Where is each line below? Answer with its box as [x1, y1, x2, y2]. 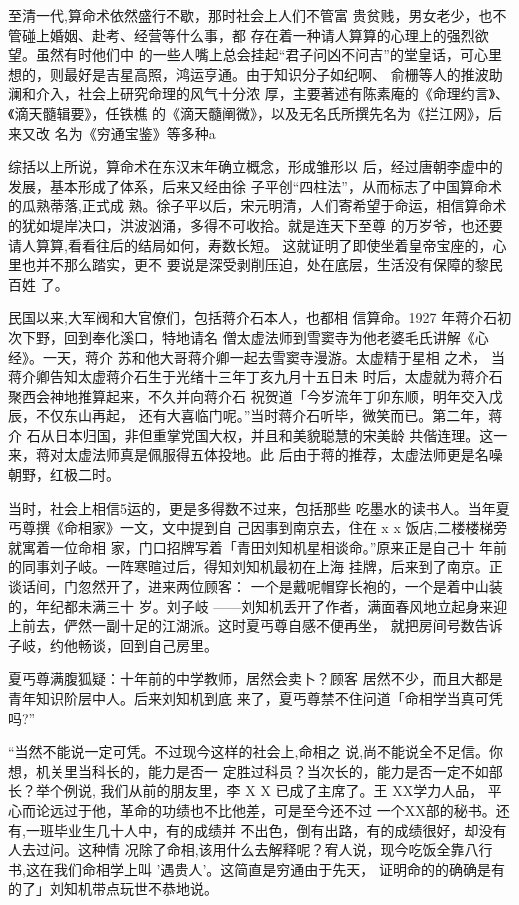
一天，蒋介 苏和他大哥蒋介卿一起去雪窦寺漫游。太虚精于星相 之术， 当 [42, 346, 505, 367]
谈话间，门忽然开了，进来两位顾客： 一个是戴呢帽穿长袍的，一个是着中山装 [8, 576, 503, 597]
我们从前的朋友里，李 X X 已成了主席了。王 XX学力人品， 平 [100, 780, 502, 801]
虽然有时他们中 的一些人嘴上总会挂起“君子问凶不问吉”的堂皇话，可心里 [35, 44, 502, 65]
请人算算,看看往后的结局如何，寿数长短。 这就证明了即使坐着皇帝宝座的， [8, 234, 493, 255]
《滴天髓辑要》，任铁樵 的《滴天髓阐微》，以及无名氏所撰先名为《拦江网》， [8, 102, 489, 123]
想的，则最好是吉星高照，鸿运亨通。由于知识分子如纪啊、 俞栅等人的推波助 [8, 63, 503, 84]
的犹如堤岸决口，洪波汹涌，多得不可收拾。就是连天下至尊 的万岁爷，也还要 [8, 214, 503, 235]
